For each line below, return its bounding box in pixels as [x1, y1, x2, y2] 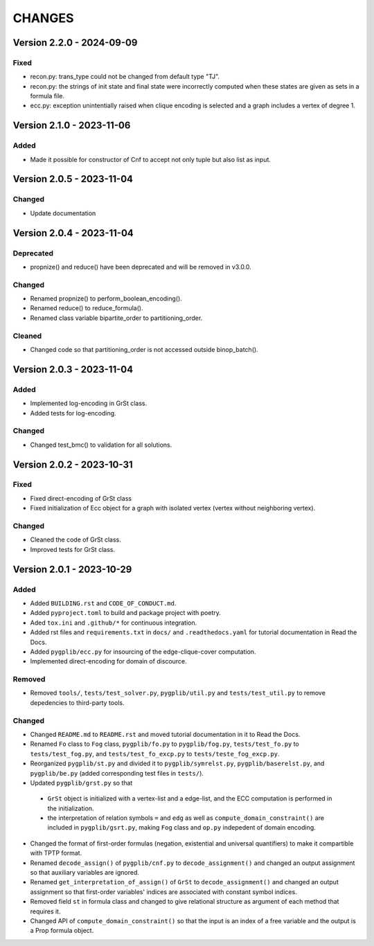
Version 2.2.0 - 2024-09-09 [12, 37, 138, 48]
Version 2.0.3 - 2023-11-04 [12, 364, 134, 375]
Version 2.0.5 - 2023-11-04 [12, 173, 134, 185]
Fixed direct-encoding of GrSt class [30, 494, 132, 502]
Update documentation [30, 208, 96, 217]
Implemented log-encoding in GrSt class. [30, 399, 148, 408]
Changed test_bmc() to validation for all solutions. [30, 440, 172, 449]
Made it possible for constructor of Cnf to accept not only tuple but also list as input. [30, 155, 271, 163]
